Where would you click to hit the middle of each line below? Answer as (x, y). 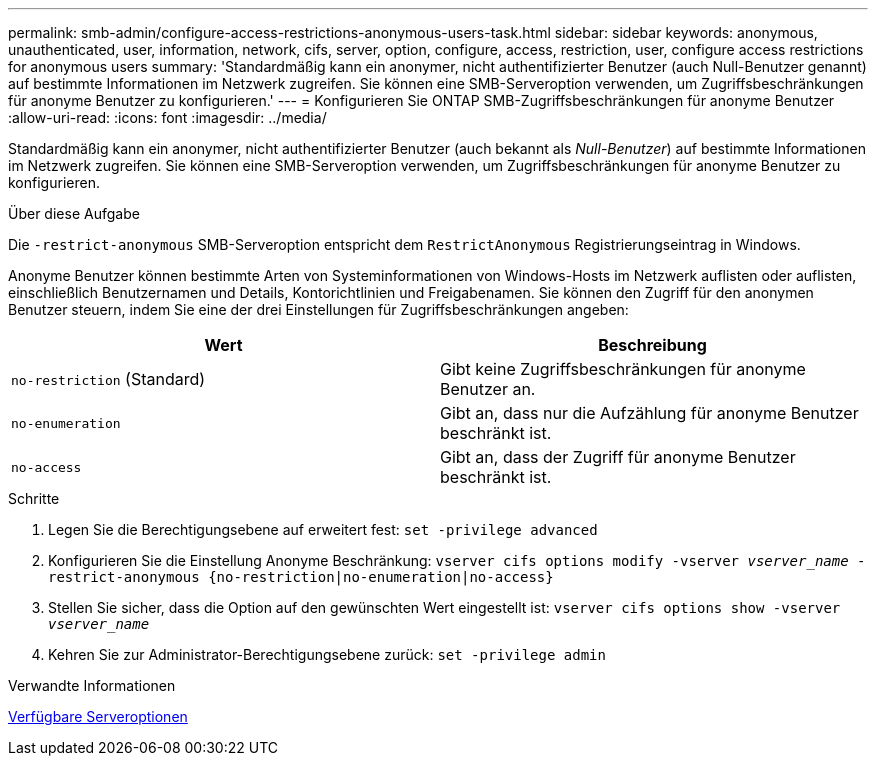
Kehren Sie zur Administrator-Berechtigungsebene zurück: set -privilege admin (327, 654)
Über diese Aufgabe (74, 213)
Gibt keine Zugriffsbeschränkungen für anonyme (623, 369)
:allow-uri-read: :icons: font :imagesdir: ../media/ (167, 117)
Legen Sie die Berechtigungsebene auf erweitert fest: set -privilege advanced (323, 529)
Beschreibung (652, 345)
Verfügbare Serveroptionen (98, 716)
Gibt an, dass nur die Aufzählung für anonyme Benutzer (649, 413)
